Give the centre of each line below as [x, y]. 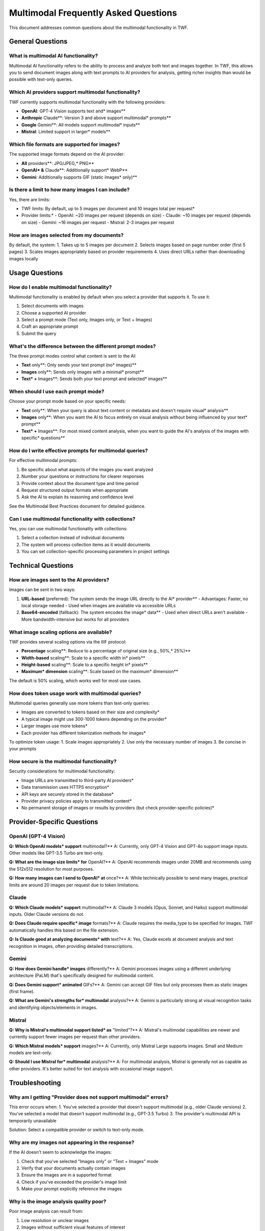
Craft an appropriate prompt [50, 326]
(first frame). [22, 991]
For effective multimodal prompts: [43, 460]
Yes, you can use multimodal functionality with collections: [68, 528]
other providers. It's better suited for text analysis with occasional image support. [91, 1069]
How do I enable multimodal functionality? [61, 287]
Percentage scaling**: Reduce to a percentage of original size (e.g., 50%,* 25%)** [106, 651]
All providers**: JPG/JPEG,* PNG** [58, 163]
